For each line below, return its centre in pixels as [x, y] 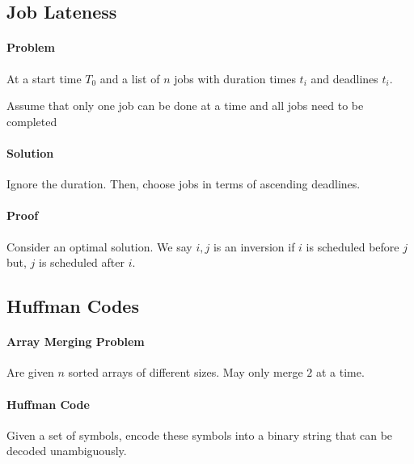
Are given [30, 372]
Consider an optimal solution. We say [99, 246]
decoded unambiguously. [67, 451]
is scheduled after [82, 262]
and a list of [130, 78]
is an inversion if [254, 246]
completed [32, 121]
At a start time [44, 78]
